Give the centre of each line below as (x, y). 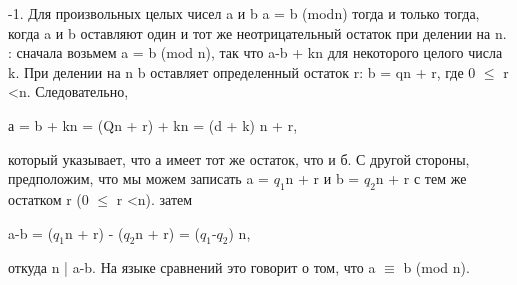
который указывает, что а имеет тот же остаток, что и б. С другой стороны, (239, 158)
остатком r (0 (48, 198)
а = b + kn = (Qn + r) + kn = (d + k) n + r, (153, 124)
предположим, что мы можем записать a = (138, 178)
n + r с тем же (421, 178)
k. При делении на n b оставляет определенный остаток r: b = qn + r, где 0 (242, 71)
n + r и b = (322, 178)
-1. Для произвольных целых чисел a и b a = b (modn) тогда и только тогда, (244, 13)
